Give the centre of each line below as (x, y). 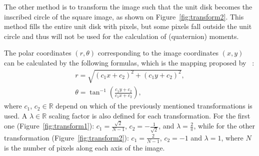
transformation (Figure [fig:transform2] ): (66, 137)
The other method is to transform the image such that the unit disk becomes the (128, 6)
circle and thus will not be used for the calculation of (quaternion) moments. (121, 36)
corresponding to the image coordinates (158, 53)
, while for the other (224, 126)
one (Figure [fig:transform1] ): (49, 126)
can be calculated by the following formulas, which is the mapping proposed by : (129, 62)
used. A (16, 115)
